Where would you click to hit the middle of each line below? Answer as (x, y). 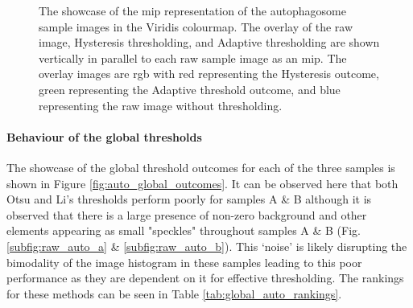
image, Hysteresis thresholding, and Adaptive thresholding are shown (209, 42)
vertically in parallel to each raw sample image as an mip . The (193, 57)
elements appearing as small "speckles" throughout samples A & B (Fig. (184, 230)
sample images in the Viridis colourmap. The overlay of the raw (196, 26)
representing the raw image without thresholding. (161, 105)
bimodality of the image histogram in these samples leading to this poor (184, 262)
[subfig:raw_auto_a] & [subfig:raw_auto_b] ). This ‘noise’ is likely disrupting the (207, 246)
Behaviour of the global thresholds (104, 136)
